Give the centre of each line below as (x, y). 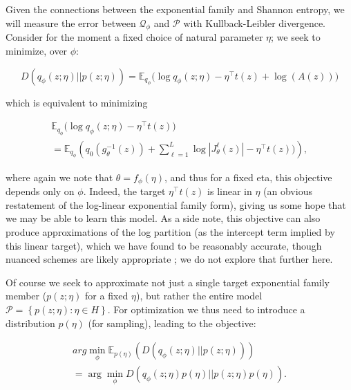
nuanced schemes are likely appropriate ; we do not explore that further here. (169, 259)
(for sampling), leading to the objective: (172, 323)
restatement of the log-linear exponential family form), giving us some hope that (176, 204)
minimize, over (37, 50)
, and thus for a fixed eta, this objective (248, 177)
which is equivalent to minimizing (77, 102)
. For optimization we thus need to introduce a (206, 309)
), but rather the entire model (199, 296)
